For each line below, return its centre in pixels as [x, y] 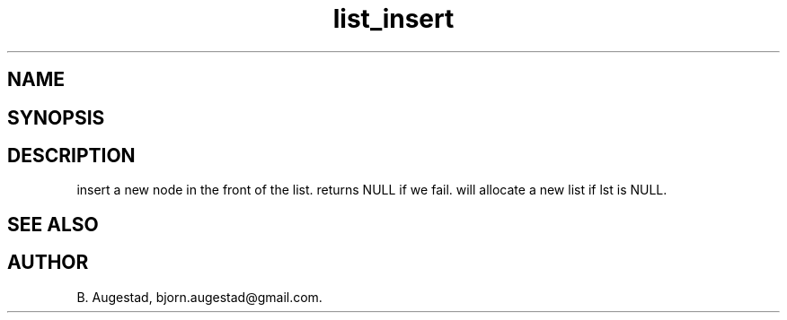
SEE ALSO [53, 224]
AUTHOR [48, 263]
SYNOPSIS [56, 117]
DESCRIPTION [71, 156]
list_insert [393, 19]
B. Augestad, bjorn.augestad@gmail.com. [199, 297]
